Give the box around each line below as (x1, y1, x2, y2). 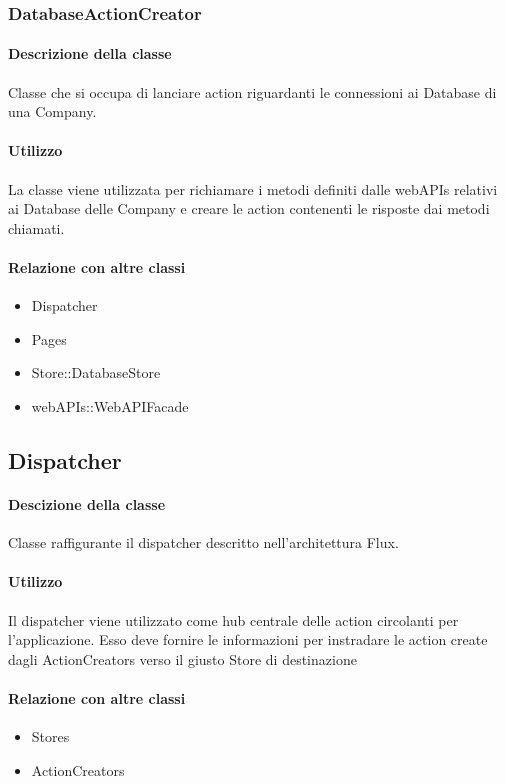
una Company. (8, 101, 97, 122)
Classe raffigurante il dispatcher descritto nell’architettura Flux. (8, 532, 399, 553)
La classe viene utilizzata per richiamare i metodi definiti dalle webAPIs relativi (8, 178, 498, 199)
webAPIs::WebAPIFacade (31, 395, 189, 416)
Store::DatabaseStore (31, 362, 161, 383)
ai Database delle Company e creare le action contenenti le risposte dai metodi (8, 198, 490, 219)
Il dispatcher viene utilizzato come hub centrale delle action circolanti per (8, 609, 459, 630)
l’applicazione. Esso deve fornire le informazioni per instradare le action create (8, 629, 488, 650)
